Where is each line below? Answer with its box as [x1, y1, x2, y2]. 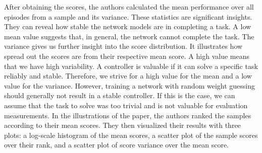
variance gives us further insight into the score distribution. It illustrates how [4, 41, 243, 51]
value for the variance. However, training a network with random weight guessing [4, 80, 255, 91]
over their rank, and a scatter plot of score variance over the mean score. [4, 139, 229, 150]
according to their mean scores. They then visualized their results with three [4, 120, 241, 130]
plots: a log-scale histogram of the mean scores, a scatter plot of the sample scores [4, 129, 258, 140]
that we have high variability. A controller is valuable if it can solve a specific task [4, 60, 258, 71]
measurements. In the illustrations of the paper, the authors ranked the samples [4, 110, 251, 120]
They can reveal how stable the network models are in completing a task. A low [4, 21, 251, 32]
